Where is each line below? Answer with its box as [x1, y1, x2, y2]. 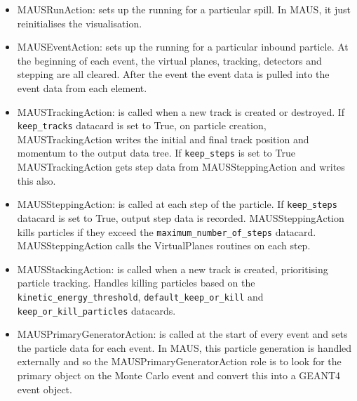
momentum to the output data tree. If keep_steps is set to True [17, 145, 295, 160]
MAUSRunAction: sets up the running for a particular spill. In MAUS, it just [17, 2, 351, 16]
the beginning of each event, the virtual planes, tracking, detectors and [17, 53, 322, 67]
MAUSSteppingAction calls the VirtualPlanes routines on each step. [17, 238, 311, 253]
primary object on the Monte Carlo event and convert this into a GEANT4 [17, 368, 340, 383]
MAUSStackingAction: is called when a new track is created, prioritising [17, 261, 328, 276]
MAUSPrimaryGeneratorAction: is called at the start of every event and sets [17, 327, 348, 341]
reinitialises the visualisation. [17, 15, 142, 30]
